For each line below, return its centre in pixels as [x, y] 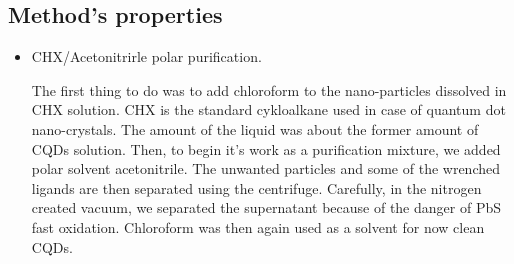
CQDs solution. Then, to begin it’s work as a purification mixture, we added [266, 148]
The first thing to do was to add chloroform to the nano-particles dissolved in [269, 89]
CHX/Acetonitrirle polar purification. [146, 56]
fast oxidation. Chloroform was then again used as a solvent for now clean [258, 226]
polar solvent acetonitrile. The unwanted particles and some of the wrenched [265, 168]
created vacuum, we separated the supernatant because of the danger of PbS [266, 207]
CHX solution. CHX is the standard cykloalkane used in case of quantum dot [268, 109]
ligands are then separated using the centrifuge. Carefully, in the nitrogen [256, 187]
